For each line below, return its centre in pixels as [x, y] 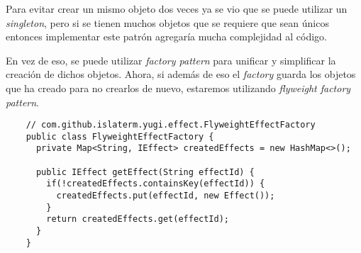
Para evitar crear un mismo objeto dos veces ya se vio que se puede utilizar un [177, 9]
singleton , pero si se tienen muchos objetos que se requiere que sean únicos [167, 22]
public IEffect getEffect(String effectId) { [145, 172]
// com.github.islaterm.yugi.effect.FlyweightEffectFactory [171, 125]
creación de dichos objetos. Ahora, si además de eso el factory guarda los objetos [181, 74]
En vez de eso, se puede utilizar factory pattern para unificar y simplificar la [171, 60]
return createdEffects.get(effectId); [138, 219]
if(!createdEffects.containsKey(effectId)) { [156, 184]
